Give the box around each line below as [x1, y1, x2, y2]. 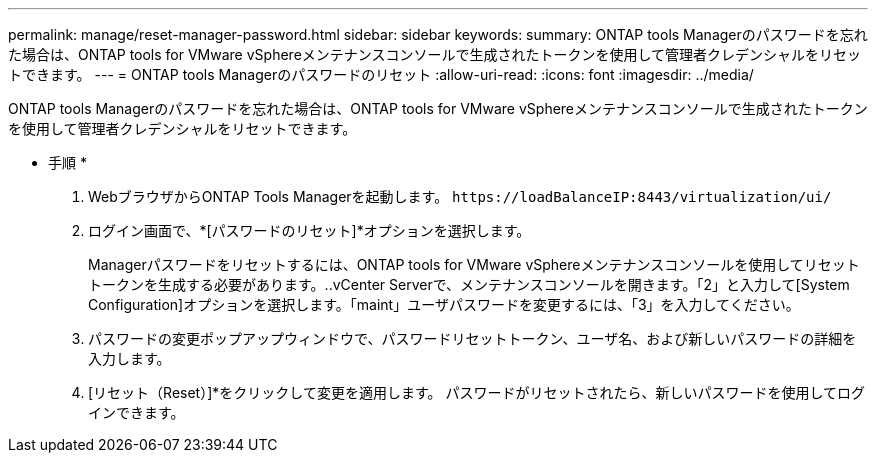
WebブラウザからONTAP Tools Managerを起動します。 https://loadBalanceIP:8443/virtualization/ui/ [88, 188, 832, 205]
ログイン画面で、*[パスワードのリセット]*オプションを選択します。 [88, 222, 531, 239]
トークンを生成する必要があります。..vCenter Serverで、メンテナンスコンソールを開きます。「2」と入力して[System [88, 276, 850, 293]
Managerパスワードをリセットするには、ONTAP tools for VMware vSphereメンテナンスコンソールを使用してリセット [88, 256, 860, 273]
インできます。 [88, 404, 185, 421]
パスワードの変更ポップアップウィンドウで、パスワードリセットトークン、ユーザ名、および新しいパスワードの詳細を [88, 330, 857, 347]
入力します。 [88, 350, 171, 367]
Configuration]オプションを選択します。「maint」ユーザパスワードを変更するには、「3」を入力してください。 [88, 296, 800, 313]
